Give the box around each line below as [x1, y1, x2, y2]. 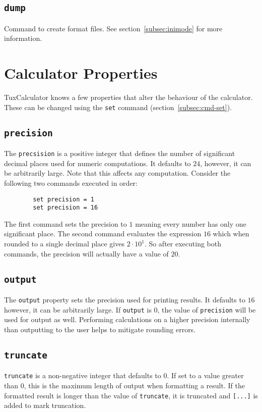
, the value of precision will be [157, 304, 256, 315]
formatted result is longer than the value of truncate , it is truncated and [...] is [4, 390, 258, 400]
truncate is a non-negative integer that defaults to [4, 370, 161, 381]
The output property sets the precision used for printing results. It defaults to [4, 294, 245, 305]
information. [4, 33, 42, 43]
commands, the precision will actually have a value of [4, 248, 169, 259]
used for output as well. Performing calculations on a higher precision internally [4, 314, 250, 325]
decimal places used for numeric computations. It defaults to [4, 158, 191, 168]
